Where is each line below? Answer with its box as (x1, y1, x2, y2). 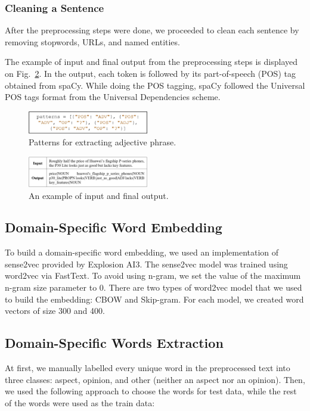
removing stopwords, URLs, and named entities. (5, 35, 180, 48)
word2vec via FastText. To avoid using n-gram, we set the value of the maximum (5, 269, 301, 282)
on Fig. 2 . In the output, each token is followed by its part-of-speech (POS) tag (5, 67, 296, 79)
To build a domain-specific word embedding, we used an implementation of (5, 246, 279, 259)
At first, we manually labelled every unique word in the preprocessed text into (5, 362, 290, 374)
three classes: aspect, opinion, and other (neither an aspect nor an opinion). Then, (5, 373, 305, 385)
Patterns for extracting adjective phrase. (29, 135, 176, 148)
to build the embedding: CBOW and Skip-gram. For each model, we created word (5, 292, 304, 305)
